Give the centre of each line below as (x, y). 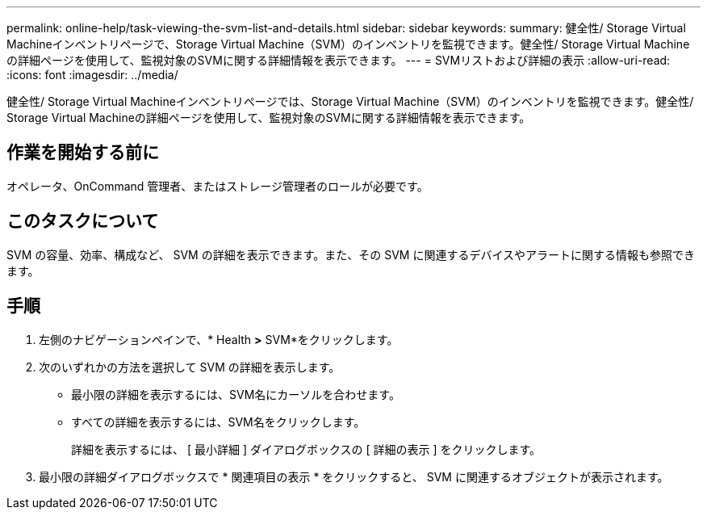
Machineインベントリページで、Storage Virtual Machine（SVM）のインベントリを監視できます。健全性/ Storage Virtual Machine (348, 44)
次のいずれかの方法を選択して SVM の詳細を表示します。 (190, 367)
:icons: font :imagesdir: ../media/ (92, 75)
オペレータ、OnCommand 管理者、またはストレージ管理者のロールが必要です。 (218, 186)
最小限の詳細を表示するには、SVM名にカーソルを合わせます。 (236, 394)
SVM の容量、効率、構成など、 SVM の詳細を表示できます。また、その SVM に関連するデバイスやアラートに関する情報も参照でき (351, 254)
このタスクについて (83, 221)
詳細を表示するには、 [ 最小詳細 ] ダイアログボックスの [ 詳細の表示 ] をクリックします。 (306, 449)
